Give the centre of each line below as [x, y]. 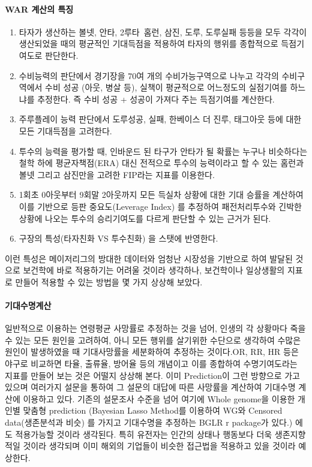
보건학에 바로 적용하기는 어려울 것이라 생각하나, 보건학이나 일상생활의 [154, 270]
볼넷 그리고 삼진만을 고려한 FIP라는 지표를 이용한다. [117, 174]
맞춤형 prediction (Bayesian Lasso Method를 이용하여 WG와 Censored [153, 410]
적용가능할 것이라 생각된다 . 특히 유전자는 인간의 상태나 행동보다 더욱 [144, 434]
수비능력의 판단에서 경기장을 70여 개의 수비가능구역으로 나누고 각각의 [149, 75]
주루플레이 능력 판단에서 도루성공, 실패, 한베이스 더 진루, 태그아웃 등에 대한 [160, 119]
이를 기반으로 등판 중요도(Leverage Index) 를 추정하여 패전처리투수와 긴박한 [160, 206]
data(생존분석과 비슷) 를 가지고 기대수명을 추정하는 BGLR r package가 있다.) [149, 422]
